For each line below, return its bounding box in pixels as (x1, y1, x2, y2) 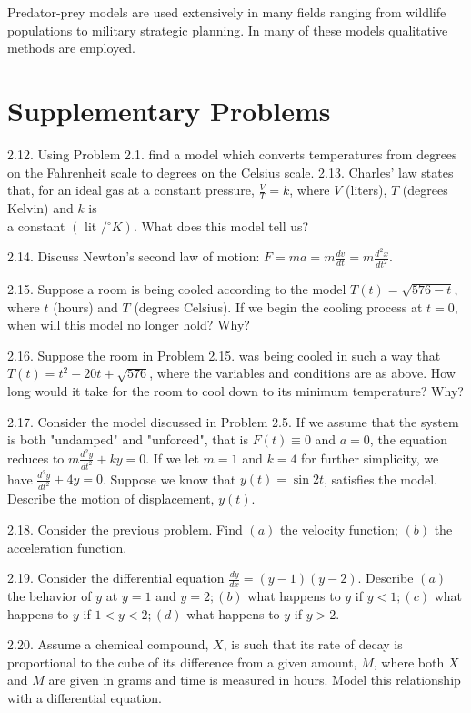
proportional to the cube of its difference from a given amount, (7, 652, 357, 671)
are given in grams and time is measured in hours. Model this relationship (48, 670, 461, 689)
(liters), (346, 180, 387, 199)
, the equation (369, 430, 448, 449)
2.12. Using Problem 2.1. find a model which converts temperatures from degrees (7, 144, 457, 163)
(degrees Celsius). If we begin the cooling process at (134, 297, 423, 316)
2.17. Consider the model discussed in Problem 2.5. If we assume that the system (7, 412, 459, 431)
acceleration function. (7, 537, 127, 556)
